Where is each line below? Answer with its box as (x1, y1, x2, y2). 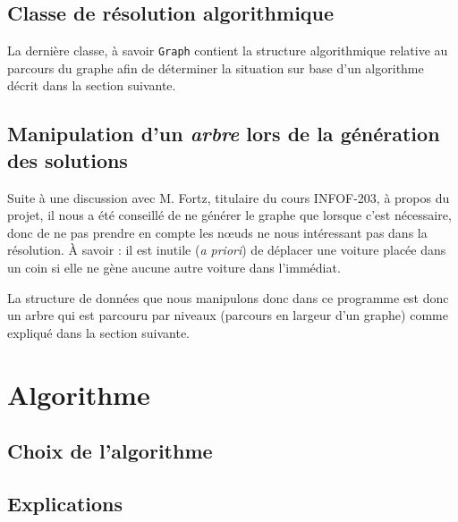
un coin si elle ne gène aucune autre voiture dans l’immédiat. (7, 258, 341, 277)
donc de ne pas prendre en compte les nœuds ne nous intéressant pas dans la (7, 223, 428, 241)
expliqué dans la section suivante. (7, 323, 191, 341)
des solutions (7, 146, 128, 173)
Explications (7, 489, 123, 517)
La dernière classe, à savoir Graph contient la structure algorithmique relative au (7, 41, 448, 60)
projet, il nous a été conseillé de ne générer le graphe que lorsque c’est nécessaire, (7, 206, 452, 224)
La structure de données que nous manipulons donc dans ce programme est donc (7, 288, 449, 307)
